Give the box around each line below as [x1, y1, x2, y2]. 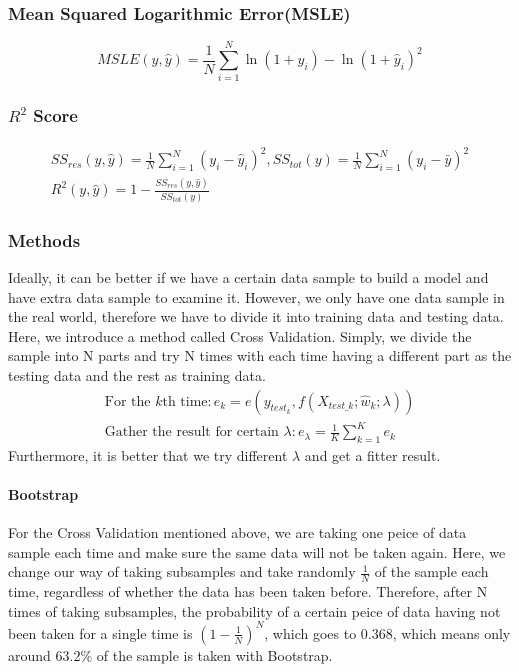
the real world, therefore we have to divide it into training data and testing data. [8, 306, 504, 327]
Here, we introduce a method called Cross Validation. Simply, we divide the [8, 325, 472, 346]
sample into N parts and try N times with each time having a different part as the [8, 345, 512, 366]
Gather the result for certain [104, 425, 279, 440]
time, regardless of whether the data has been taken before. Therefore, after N [8, 581, 488, 602]
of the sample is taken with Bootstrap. [96, 644, 333, 665]
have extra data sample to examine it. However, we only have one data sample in [8, 286, 505, 307]
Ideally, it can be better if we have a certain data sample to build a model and [8, 266, 489, 287]
